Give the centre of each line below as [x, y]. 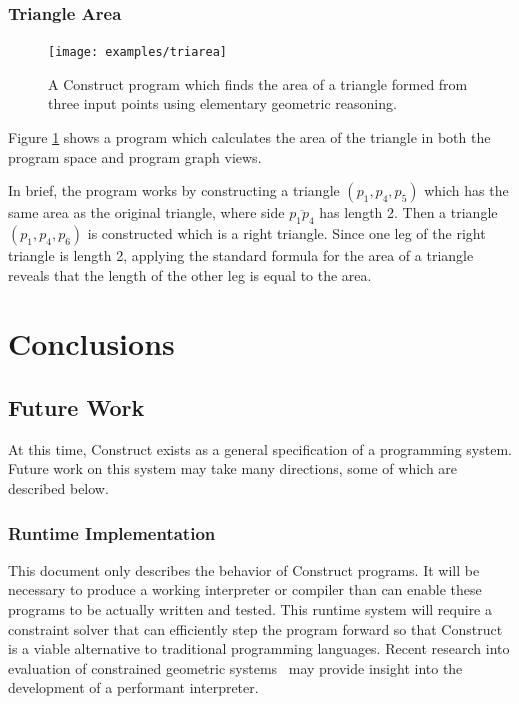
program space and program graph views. [135, 156]
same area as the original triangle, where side [146, 212]
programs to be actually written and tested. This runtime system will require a [250, 609]
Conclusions [91, 343]
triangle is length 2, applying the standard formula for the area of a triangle [241, 255]
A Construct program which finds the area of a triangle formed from [258, 83]
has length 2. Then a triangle [408, 212]
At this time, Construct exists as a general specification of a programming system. [260, 448]
